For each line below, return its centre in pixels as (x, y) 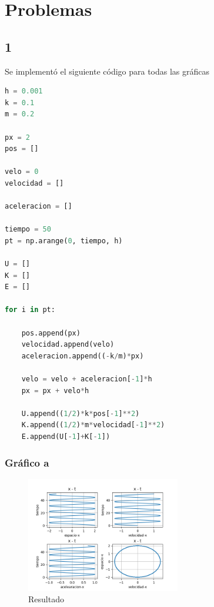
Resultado (46, 599)
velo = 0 (22, 172)
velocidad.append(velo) (68, 345)
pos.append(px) (51, 333)
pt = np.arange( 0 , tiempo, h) (64, 241)
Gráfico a (27, 462)
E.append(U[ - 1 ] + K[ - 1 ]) (66, 436)
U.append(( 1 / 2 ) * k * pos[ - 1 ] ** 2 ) (81, 413)
